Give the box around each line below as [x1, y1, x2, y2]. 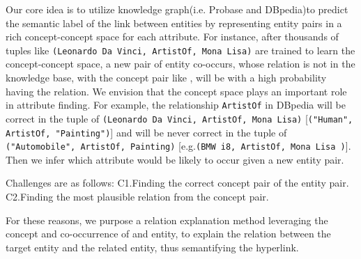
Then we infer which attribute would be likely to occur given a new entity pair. [6, 152, 344, 166]
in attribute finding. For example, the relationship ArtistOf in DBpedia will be [6, 97, 346, 112]
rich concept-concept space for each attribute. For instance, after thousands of [6, 29, 339, 44]
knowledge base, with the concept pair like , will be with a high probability [6, 70, 327, 85]
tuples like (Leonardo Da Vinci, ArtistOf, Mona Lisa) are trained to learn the [6, 42, 355, 57]
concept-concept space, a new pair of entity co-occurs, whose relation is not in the [6, 56, 355, 71]
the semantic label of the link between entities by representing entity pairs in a [6, 15, 342, 30]
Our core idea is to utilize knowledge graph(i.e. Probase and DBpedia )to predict [6, 2, 348, 16]
